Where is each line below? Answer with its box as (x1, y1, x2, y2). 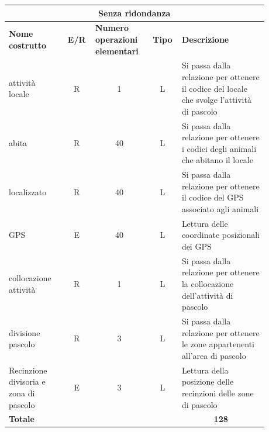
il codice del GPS (181, 191, 244, 203)
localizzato (9, 185, 47, 198)
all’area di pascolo (181, 349, 246, 361)
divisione (9, 326, 40, 338)
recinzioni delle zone (181, 386, 254, 399)
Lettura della (181, 364, 229, 376)
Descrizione (181, 33, 229, 45)
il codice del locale (181, 82, 247, 94)
